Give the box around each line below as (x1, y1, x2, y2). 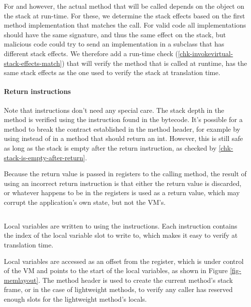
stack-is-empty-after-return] (4, 152, 85, 162)
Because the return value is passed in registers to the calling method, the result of (4, 169, 247, 179)
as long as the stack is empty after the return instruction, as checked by (4, 142, 217, 153)
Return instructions (4, 86, 71, 96)
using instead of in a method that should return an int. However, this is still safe (4, 133, 243, 143)
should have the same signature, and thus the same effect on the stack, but (4, 29, 226, 39)
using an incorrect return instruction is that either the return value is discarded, (4, 178, 242, 188)
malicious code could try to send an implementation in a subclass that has (4, 39, 224, 49)
